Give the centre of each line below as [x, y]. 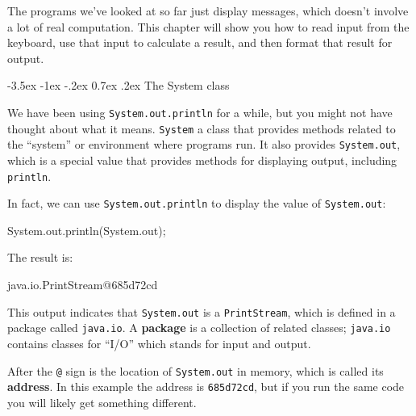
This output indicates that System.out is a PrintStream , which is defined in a [202, 311]
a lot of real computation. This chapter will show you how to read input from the [208, 26]
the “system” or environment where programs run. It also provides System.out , [204, 144]
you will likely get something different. [102, 402]
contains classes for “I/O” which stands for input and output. [159, 343]
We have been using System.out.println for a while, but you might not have [200, 112]
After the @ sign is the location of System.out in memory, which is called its [196, 370]
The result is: [40, 257]
